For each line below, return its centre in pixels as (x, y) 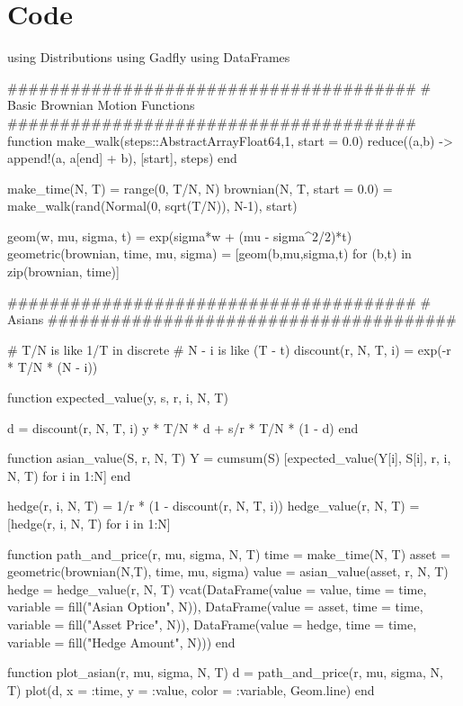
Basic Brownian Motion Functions (101, 105)
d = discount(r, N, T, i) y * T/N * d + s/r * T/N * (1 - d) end (183, 427)
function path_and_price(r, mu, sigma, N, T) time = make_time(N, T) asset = (229, 553)
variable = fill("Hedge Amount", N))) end (121, 642)
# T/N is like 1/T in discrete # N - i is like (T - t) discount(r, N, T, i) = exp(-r (229, 349)
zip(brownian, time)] (63, 272)
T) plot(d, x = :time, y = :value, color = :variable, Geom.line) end (191, 689)
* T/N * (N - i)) (53, 367)
